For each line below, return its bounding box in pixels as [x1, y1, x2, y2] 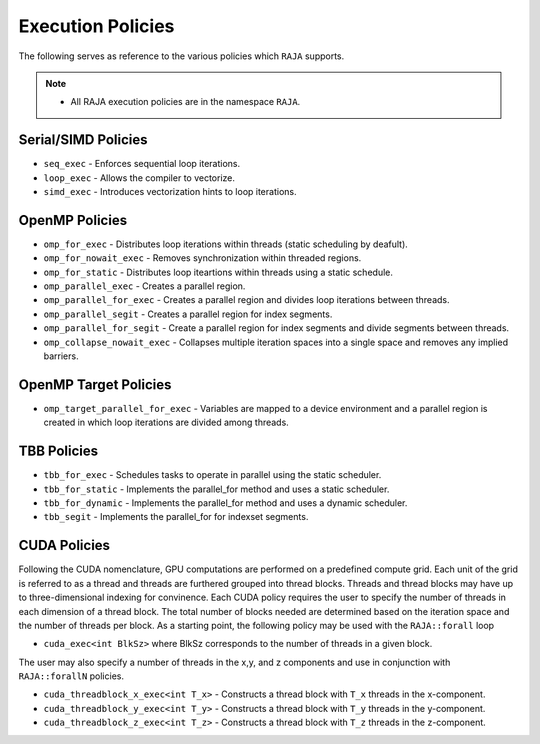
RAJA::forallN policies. [18, 670, 125, 682]
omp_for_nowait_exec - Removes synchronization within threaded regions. [43, 252, 362, 264]
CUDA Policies [18, 537, 110, 554]
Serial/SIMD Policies [18, 131, 148, 149]
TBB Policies [18, 443, 99, 460]
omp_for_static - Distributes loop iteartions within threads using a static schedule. [43, 266, 394, 278]
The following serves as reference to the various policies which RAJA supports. [18, 50, 345, 62]
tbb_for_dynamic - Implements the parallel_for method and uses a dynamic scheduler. [43, 497, 408, 509]
